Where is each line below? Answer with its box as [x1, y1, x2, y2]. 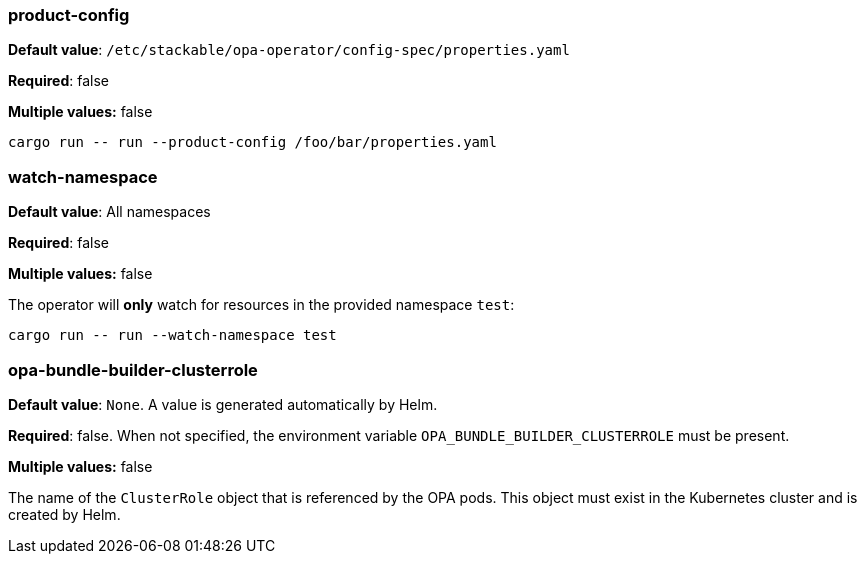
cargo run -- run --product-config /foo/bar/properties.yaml [8, 134, 497, 151]
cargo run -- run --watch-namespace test [8, 327, 337, 344]
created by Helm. [8, 505, 121, 523]
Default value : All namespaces [8, 203, 211, 221]
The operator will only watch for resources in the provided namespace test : [8, 296, 515, 314]
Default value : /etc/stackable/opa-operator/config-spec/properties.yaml [8, 41, 570, 59]
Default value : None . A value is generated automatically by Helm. [8, 395, 438, 413]
